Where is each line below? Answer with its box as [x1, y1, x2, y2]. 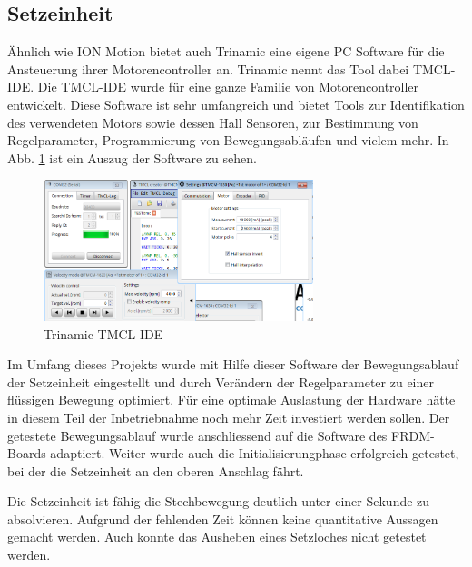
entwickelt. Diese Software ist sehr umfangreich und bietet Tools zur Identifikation [7, 94, 465, 113]
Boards [7, 444, 46, 463]
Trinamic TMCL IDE [44, 324, 163, 343]
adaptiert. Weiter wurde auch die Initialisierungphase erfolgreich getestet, [50, 444, 459, 463]
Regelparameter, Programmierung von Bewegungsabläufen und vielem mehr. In [7, 131, 449, 150]
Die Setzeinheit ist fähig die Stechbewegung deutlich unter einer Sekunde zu [7, 492, 430, 511]
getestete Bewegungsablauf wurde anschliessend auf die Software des [7, 425, 388, 445]
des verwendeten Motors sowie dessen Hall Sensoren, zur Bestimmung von [7, 112, 418, 132]
